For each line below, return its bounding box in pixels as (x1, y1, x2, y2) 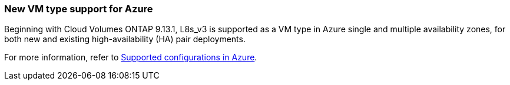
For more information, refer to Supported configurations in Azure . (4, 52, 257, 63)
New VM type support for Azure (4, 3, 153, 15)
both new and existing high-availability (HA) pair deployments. (4, 34, 246, 45)
